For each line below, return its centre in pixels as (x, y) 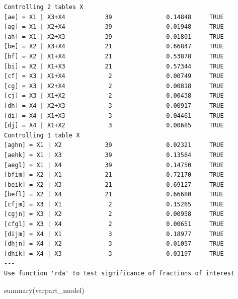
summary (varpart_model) (44, 290)
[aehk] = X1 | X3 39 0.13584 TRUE (114, 155)
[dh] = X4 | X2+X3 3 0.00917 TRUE (114, 105)
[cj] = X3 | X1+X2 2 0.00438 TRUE (114, 96)
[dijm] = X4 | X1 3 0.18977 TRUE (114, 234)
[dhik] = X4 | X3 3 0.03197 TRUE (114, 253)
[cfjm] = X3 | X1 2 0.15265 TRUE (114, 204)
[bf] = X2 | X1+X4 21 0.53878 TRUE (114, 56)
